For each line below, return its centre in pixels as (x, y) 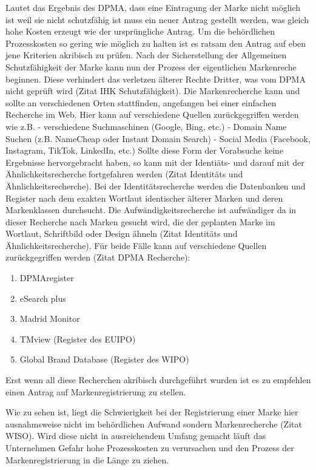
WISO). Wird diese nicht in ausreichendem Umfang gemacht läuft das (136, 436)
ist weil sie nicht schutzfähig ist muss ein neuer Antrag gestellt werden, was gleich (157, 19)
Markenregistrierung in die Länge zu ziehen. (87, 459)
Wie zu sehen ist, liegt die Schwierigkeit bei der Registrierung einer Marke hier (152, 412)
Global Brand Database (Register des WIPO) (104, 359)
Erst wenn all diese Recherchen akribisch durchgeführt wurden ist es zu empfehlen (158, 380)
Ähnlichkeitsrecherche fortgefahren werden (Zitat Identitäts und (124, 174)
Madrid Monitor (50, 318)
